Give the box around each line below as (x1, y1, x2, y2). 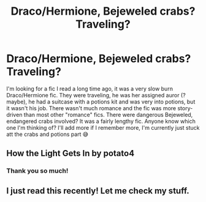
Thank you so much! (6, 166, 69, 175)
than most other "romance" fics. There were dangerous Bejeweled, (23, 111, 193, 118)
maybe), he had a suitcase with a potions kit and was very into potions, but (6, 98, 196, 105)
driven (6, 111, 23, 118)
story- (177, 104, 193, 111)
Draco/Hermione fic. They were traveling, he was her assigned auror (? (6, 91, 186, 99)
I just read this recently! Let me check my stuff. (6, 185, 190, 196)
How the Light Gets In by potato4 (6, 148, 135, 159)
